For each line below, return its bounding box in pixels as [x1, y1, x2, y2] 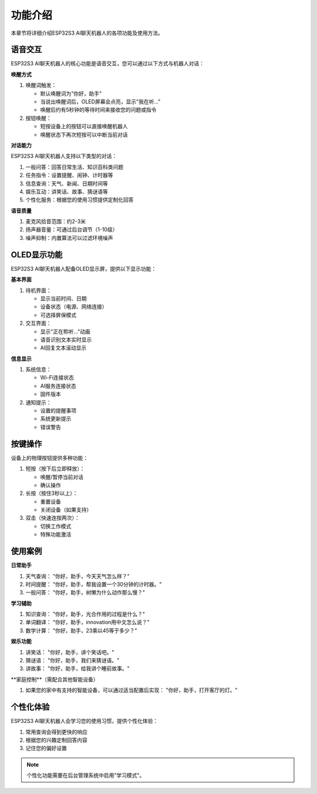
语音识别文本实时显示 [40, 336, 92, 343]
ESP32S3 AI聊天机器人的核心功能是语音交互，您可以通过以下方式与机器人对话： [11, 60, 205, 67]
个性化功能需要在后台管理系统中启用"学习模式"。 [26, 772, 145, 779]
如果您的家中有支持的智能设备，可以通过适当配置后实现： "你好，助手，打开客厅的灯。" [25, 686, 238, 694]
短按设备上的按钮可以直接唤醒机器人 [40, 123, 128, 130]
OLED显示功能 [11, 250, 63, 260]
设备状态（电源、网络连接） [40, 303, 107, 310]
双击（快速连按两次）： [25, 514, 80, 521]
